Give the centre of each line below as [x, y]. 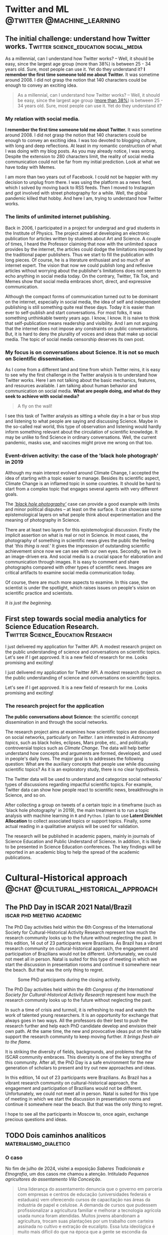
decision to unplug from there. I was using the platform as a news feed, [79, 182]
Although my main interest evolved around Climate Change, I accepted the [82, 473]
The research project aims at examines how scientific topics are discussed [82, 732]
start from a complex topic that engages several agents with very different [82, 489]
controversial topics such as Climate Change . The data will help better [78, 748]
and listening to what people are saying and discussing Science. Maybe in [81, 421]
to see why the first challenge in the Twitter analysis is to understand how [81, 375]
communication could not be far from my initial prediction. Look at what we [83, 162]
